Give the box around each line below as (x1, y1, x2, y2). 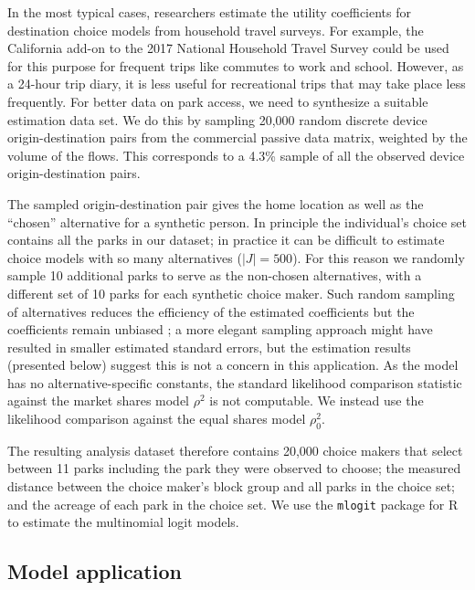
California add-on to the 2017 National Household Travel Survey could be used (7, 38, 449, 58)
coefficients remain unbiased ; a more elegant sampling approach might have (7, 320, 433, 339)
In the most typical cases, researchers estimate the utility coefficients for (7, 3, 411, 21)
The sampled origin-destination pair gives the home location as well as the (7, 194, 424, 213)
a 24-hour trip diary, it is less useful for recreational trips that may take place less (7, 74, 466, 93)
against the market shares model (7, 391, 190, 410)
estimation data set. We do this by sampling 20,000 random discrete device (7, 110, 427, 129)
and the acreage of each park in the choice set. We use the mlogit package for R (7, 494, 459, 513)
